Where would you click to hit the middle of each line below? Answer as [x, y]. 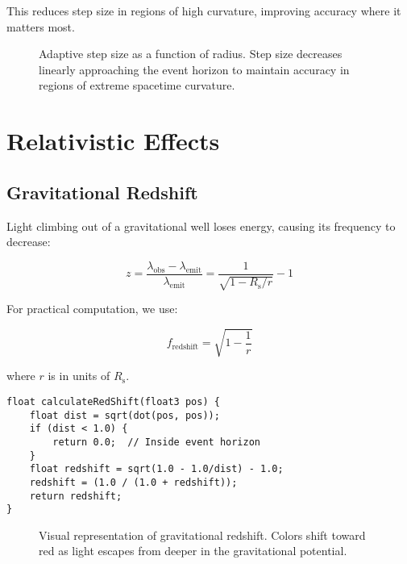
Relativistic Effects [113, 141]
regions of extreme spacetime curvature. [137, 85]
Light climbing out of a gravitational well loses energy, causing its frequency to [201, 226]
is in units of [79, 376]
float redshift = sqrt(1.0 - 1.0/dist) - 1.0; [156, 469]
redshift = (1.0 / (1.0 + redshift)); [133, 482]
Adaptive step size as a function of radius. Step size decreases [191, 54]
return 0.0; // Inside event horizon [156, 442]
